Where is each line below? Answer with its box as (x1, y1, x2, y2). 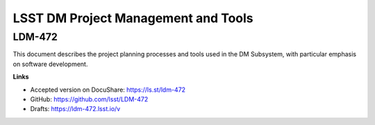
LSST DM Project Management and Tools (12, 10, 253, 26)
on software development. (12, 60, 88, 68)
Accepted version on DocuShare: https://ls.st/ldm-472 (30, 85, 186, 94)
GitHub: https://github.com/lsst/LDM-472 (30, 94, 149, 103)
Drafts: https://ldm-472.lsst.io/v (30, 105, 121, 113)
